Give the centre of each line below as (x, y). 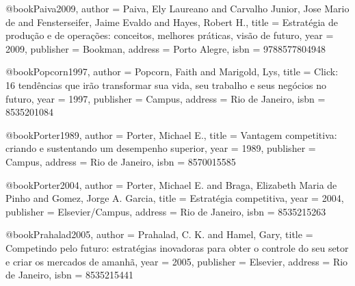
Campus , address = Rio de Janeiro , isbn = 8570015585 (121, 161)
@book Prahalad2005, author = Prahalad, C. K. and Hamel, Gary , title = (159, 234)
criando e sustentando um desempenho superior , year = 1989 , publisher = (161, 148)
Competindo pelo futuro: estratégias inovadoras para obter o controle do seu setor (177, 247)
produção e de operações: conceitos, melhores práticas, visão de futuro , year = (170, 35)
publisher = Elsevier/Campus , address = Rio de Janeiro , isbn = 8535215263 (166, 211)
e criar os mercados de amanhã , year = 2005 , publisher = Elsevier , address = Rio (177, 261)
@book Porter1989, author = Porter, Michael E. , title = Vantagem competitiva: (171, 134)
